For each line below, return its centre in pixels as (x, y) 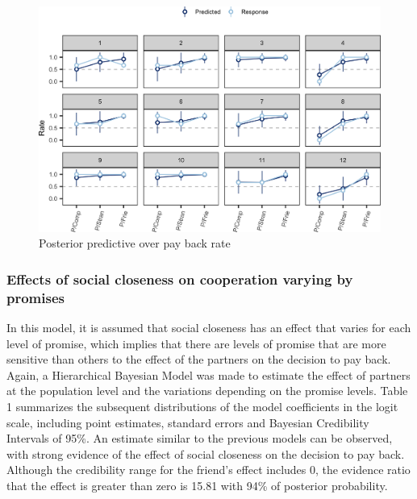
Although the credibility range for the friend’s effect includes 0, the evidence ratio (208, 470)
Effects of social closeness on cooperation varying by (180, 279)
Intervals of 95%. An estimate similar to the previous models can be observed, (200, 438)
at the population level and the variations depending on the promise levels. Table (207, 391)
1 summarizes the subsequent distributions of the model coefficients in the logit (202, 407)
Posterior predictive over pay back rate (135, 243)
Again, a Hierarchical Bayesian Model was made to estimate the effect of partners (208, 374)
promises (35, 297)
